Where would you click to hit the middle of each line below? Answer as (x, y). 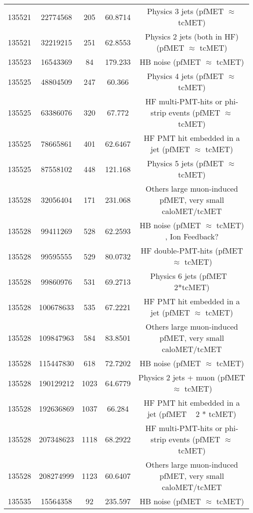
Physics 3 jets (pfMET (185, 11)
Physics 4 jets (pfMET (185, 76)
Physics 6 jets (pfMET (189, 276)
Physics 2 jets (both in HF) (192, 36)
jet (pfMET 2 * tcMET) (192, 414)
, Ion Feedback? (192, 236)
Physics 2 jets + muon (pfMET (192, 377)
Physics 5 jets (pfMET (185, 163)
